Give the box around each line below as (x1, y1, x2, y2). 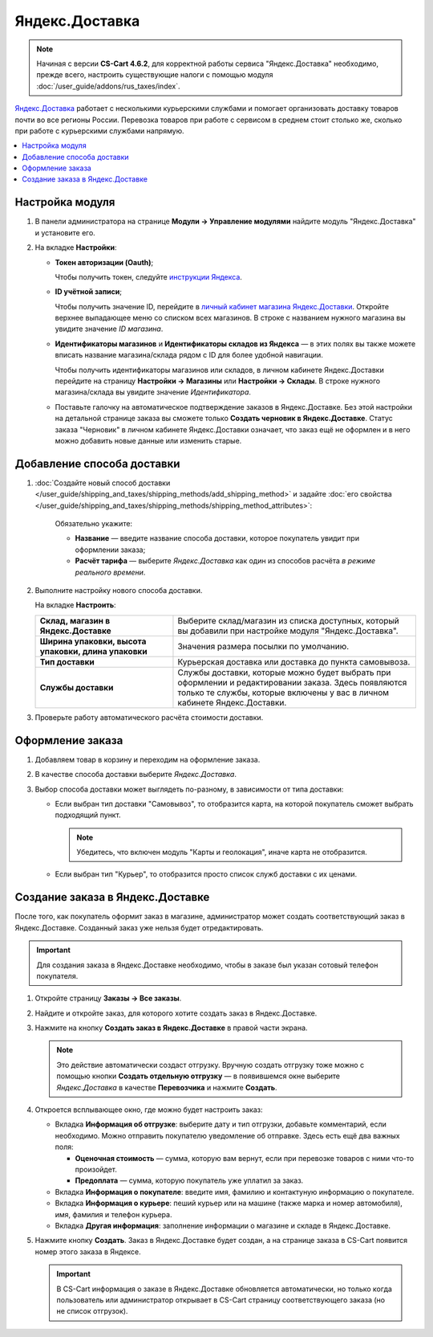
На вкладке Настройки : (34, 243, 117, 252)
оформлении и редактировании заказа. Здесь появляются (177, 677, 407, 688)
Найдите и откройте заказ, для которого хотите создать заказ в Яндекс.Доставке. (34, 1008, 318, 1018)
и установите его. (34, 227, 95, 237)
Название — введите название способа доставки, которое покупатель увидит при (75, 534, 360, 543)
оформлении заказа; (75, 545, 146, 554)
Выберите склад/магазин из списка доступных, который (177, 615, 400, 626)
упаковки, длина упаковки (39, 645, 148, 656)
